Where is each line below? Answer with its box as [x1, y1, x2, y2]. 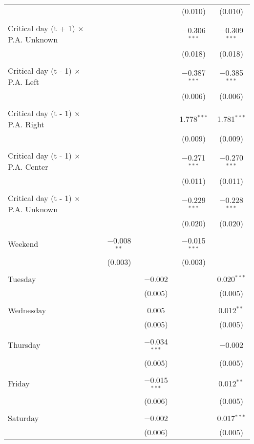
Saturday [8, 412, 39, 424]
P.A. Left [8, 76, 40, 87]
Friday [8, 377, 30, 389]
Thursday [8, 339, 41, 351]
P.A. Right [8, 119, 44, 130]
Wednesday [8, 304, 46, 316]
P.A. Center [8, 161, 48, 172]
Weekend [8, 238, 39, 250]
